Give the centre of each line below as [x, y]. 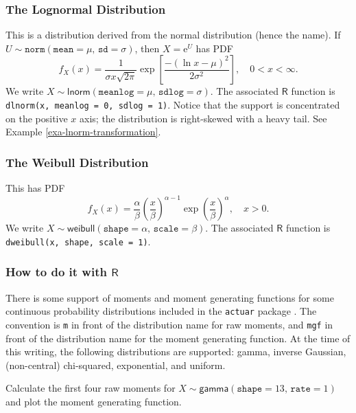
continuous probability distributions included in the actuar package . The [161, 311]
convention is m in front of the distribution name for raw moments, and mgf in [169, 324]
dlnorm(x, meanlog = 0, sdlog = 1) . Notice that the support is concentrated [173, 104]
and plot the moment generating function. [94, 401]
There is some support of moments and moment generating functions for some [170, 297]
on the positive [37, 118]
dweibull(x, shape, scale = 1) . [78, 241]
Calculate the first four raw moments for [91, 388]
